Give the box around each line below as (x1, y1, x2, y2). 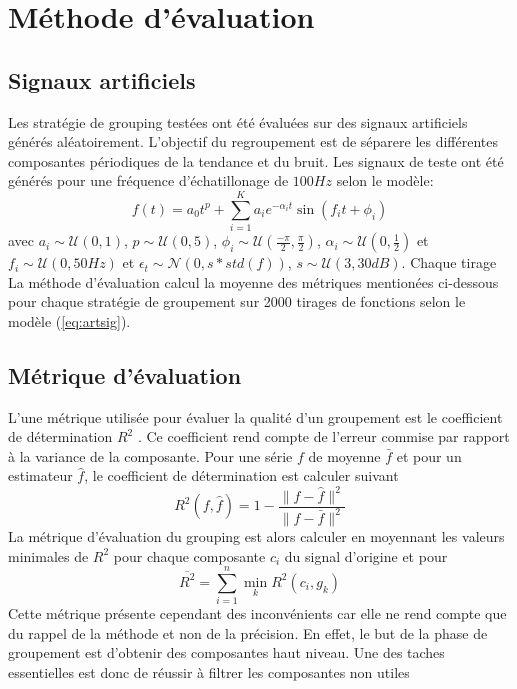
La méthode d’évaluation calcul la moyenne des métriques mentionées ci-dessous (8, 271, 499, 292)
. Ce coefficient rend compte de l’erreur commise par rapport (137, 426, 510, 447)
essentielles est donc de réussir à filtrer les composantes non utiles (8, 662, 410, 683)
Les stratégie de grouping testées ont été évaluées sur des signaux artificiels (8, 111, 468, 132)
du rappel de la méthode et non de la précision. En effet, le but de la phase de (8, 622, 488, 643)
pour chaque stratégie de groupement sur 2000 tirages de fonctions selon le (8, 291, 466, 312)
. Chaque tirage (401, 252, 497, 273)
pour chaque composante (113, 545, 266, 566)
